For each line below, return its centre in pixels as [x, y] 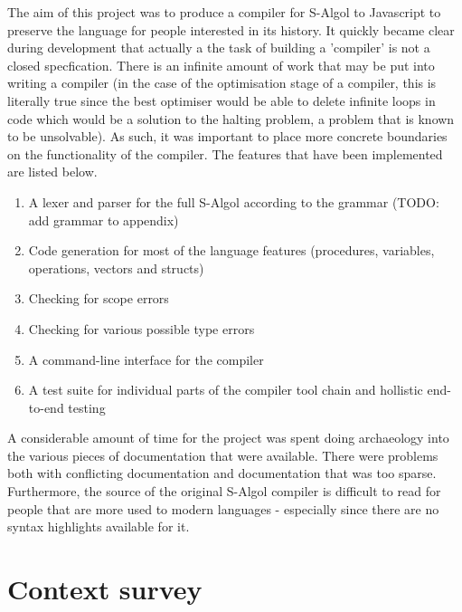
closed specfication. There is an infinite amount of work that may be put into [221, 65]
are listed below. [52, 172]
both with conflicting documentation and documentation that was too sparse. [222, 473]
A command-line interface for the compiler [146, 359]
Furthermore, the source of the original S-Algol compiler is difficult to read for [224, 491]
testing [87, 407]
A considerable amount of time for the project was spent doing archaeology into [228, 438]
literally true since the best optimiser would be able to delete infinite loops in [222, 100]
